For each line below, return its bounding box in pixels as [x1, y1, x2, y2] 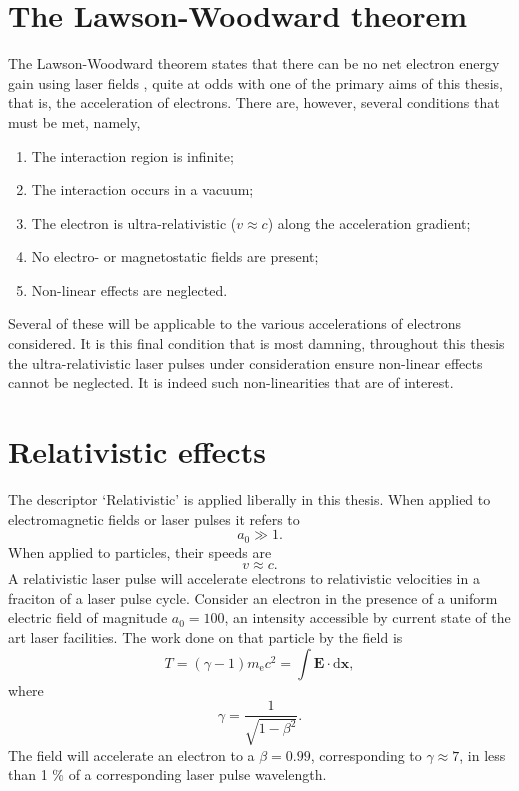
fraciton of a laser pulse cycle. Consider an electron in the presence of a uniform [8, 587, 498, 608]
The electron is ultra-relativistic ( [31, 212, 237, 233]
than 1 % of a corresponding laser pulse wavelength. [8, 764, 327, 785]
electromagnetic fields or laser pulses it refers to [8, 508, 300, 529]
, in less [459, 744, 506, 765]
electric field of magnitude [8, 607, 168, 628]
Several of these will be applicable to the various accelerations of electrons [8, 313, 462, 334]
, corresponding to [310, 744, 422, 765]
